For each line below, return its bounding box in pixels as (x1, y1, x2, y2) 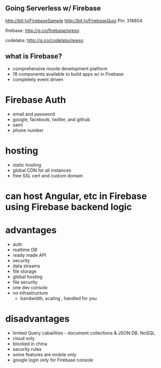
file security (12, 279, 38, 285)
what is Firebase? (5, 52, 62, 60)
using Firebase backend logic (5, 201, 132, 212)
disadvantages (5, 313, 70, 324)
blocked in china (12, 341, 47, 347)
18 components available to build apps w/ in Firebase (12, 71, 124, 77)
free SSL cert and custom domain (12, 172, 83, 178)
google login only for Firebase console (12, 357, 93, 363)
